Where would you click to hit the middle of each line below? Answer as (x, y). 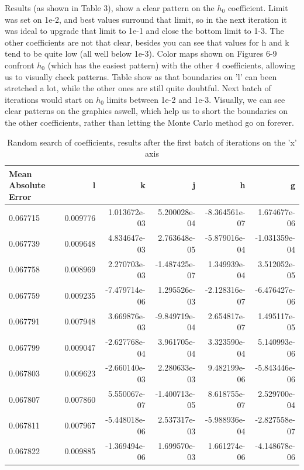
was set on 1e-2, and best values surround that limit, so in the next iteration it (146, 19)
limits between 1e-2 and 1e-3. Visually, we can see (196, 99)
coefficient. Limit (258, 8)
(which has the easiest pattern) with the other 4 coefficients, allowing (172, 65)
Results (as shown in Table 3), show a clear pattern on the (110, 8)
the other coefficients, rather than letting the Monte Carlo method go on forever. (149, 122)
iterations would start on (49, 99)
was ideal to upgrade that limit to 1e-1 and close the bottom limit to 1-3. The (144, 31)
